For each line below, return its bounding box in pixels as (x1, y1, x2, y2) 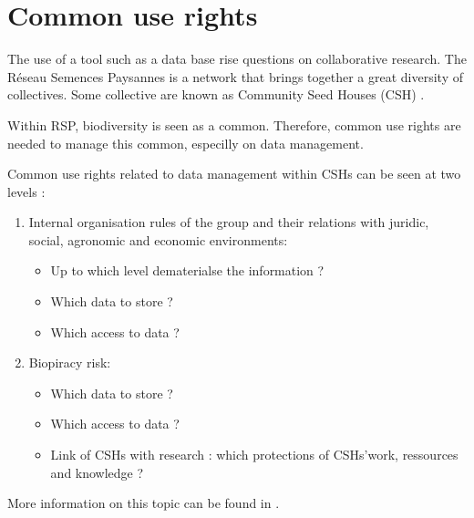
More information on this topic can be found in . (7, 493, 280, 513)
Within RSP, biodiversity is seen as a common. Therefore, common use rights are (7, 115, 461, 134)
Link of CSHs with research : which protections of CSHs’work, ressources (50, 445, 459, 464)
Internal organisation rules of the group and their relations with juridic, (28, 212, 429, 232)
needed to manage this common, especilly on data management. (7, 133, 364, 152)
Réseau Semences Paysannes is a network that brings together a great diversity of (7, 67, 464, 86)
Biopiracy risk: (28, 353, 111, 372)
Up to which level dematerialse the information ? (50, 261, 325, 280)
